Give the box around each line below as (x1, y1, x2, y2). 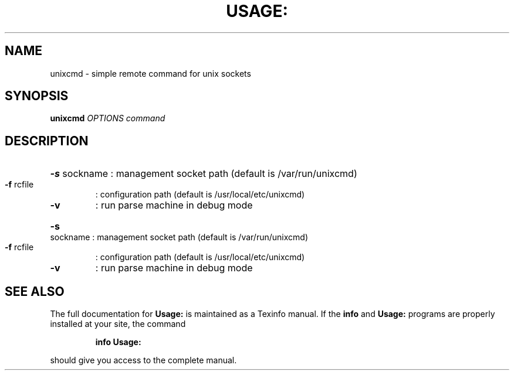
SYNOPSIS (5, 88, 69, 104)
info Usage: (95, 337, 141, 347)
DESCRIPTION (5, 133, 89, 148)
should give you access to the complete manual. (50, 355, 237, 366)
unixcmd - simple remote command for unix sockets (50, 68, 251, 79)
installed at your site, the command (50, 319, 186, 329)
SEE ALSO (5, 284, 65, 299)
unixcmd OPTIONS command (50, 113, 165, 124)
